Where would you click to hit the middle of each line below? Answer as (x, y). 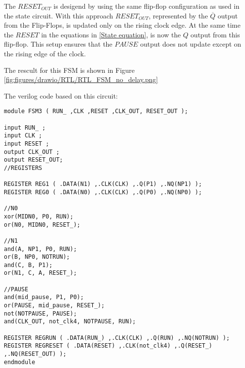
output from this (215, 34)
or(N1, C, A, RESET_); (41, 273)
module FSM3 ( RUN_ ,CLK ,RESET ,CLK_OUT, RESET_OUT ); (96, 111)
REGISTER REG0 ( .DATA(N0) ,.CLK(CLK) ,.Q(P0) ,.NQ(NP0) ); (103, 192)
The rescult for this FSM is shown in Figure (69, 70)
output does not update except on (191, 44)
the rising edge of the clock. (45, 53)
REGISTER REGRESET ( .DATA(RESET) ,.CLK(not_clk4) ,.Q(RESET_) (108, 346)
